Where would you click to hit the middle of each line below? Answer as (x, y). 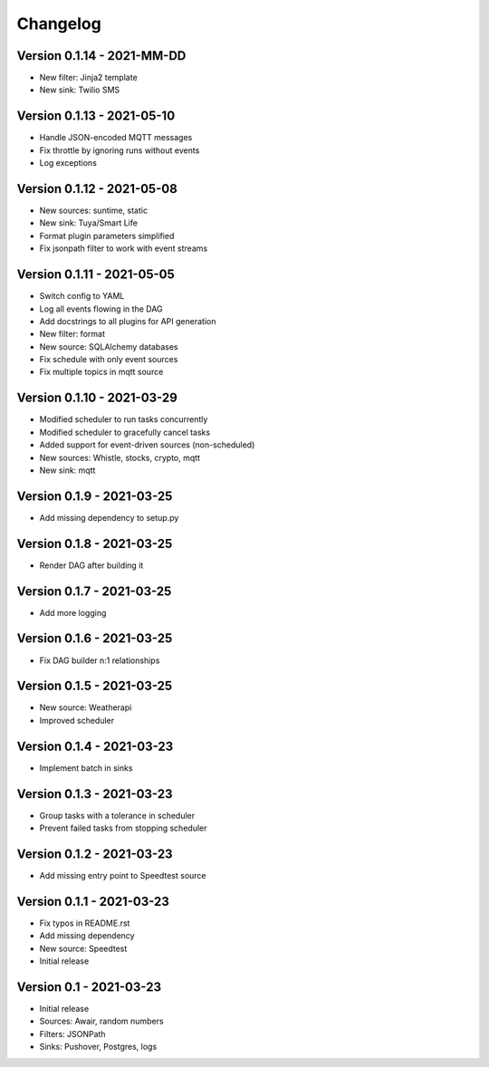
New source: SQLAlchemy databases (109, 346)
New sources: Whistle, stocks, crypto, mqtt (120, 457)
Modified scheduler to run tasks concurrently (124, 419)
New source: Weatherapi (86, 707)
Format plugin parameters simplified (107, 236)
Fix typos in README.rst (85, 923)
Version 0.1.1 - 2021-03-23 (93, 901)
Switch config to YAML (82, 296)
